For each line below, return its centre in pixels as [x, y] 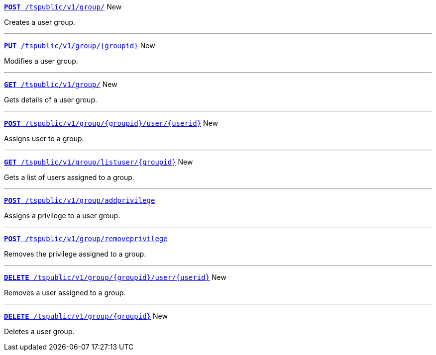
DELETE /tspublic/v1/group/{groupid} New [86, 316]
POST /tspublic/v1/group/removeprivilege [86, 239]
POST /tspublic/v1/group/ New [63, 7]
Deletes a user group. [39, 331]
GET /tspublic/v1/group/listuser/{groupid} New [99, 162]
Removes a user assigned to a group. [65, 293]
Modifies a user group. [41, 61]
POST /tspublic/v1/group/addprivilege [80, 200]
